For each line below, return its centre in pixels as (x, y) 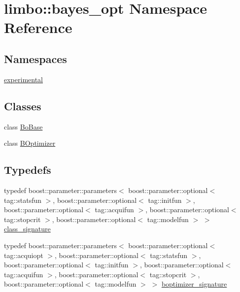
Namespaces (35, 58)
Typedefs (28, 170)
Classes (23, 106)
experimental (23, 79)
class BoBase (23, 126)
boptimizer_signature (194, 284)
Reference (38, 27)
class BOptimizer (30, 143)
